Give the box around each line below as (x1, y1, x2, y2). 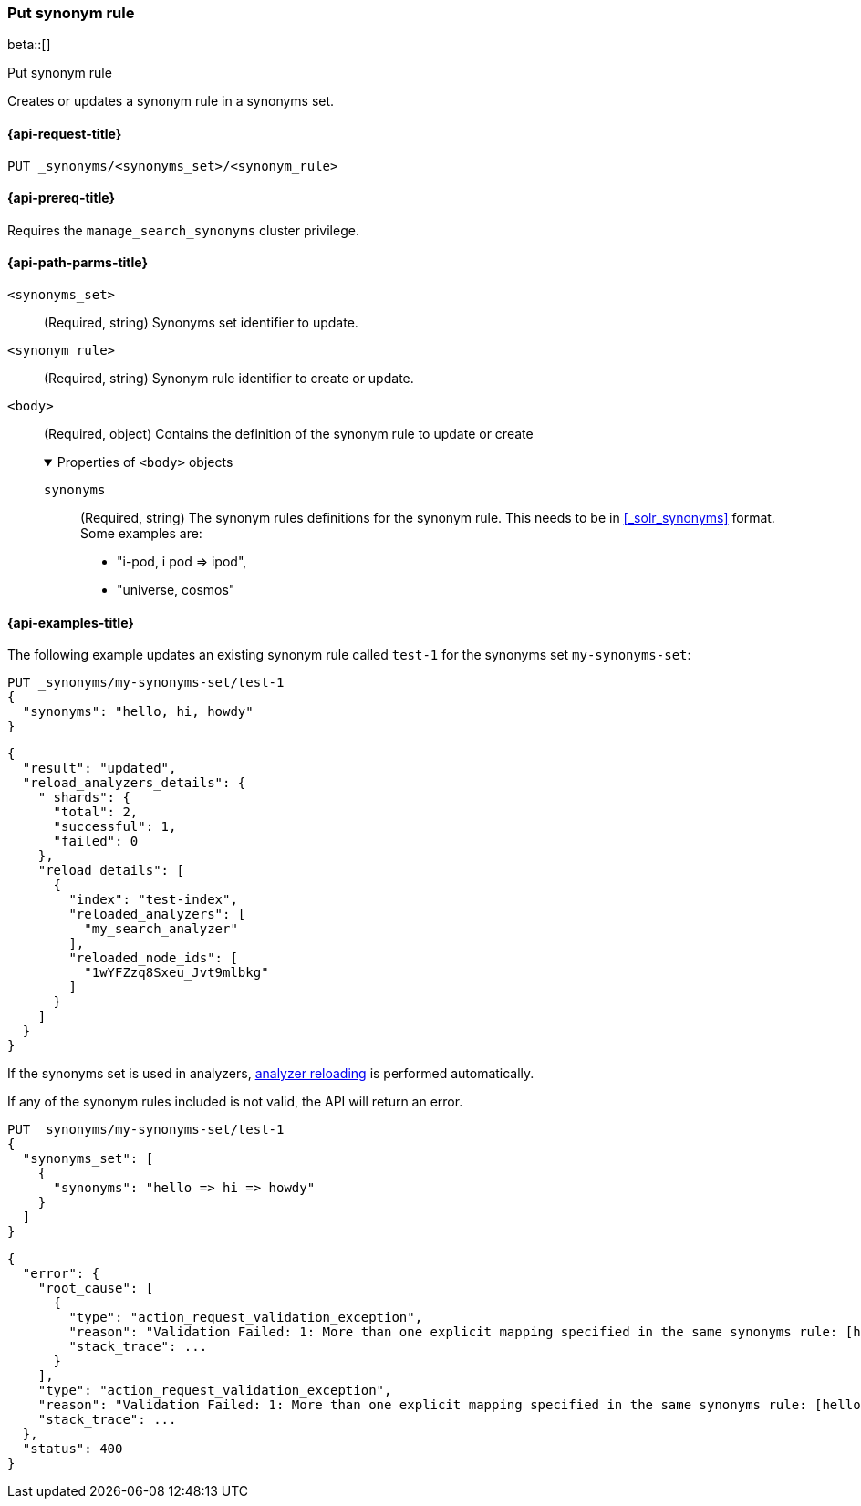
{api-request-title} (7, 125, 122, 141)
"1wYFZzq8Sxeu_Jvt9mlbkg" (84, 965, 269, 981)
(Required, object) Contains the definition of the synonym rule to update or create (44, 426, 534, 442)
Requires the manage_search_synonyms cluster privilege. (7, 222, 359, 238)
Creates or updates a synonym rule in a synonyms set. (7, 93, 335, 109)
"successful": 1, (53, 819, 177, 835)
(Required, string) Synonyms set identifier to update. (44, 315, 358, 331)
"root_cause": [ (37, 1281, 154, 1296)
